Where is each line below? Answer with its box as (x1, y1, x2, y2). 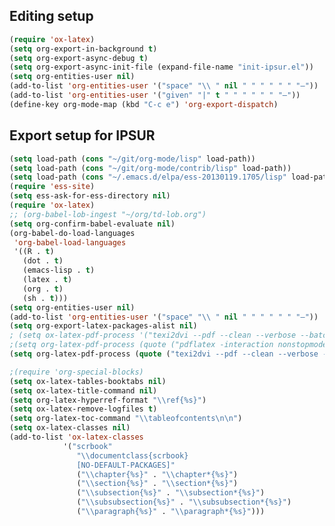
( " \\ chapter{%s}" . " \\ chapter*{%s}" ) (76, 469, 239, 479)
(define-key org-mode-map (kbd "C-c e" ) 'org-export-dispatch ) (9, 99, 279, 109)
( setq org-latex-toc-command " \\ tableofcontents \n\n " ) (9, 414, 243, 424)
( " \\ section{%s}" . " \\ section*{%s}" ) (76, 479, 239, 489)
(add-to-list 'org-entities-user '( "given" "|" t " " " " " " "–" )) (9, 90, 301, 101)
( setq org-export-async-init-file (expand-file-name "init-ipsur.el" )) (9, 62, 314, 73)
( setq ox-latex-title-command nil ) (9, 385, 158, 396)
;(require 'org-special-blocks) (9, 367, 144, 377)
